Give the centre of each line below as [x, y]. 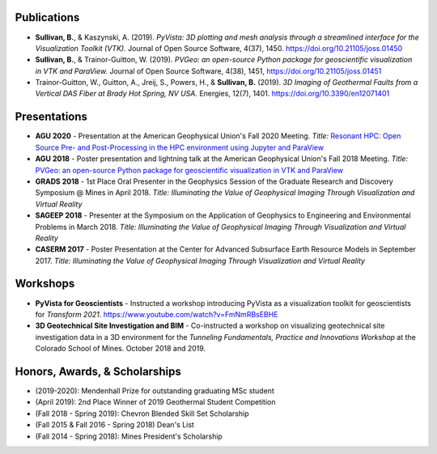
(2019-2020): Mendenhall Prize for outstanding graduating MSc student [155, 391]
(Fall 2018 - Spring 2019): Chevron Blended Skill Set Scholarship [142, 414]
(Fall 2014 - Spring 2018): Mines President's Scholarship [129, 436]
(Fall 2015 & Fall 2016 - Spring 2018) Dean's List [115, 425]
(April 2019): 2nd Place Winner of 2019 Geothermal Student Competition [155, 402]
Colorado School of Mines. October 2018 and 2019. [121, 349]
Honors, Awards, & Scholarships [98, 371]
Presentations [51, 117]
